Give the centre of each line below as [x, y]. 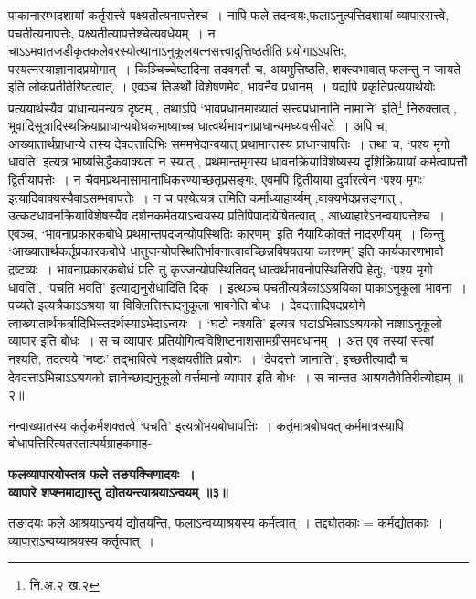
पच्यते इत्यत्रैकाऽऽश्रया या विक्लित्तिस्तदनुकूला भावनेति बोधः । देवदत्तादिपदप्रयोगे [187, 305]
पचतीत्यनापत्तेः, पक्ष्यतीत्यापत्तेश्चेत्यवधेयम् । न [112, 32]
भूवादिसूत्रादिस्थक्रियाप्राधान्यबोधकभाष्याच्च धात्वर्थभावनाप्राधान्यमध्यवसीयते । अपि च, [198, 126]
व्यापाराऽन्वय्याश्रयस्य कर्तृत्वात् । [81, 540]
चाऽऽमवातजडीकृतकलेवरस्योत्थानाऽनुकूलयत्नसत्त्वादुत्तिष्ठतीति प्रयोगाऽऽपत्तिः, [178, 51]
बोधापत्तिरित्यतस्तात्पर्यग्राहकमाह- [80, 443]
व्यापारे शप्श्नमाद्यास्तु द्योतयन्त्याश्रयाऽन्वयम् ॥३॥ [118, 492]
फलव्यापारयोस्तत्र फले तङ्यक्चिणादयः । [102, 473]
